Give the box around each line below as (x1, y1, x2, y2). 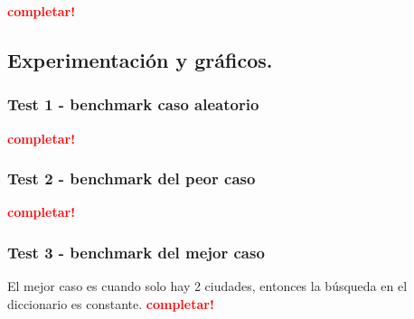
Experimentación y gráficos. (7, 45, 273, 73)
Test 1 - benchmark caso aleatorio (7, 93, 259, 116)
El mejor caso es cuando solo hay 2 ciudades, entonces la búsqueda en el (7, 277, 408, 296)
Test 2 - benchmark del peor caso (7, 167, 256, 190)
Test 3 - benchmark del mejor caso (7, 240, 265, 263)
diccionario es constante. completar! (7, 294, 214, 313)
